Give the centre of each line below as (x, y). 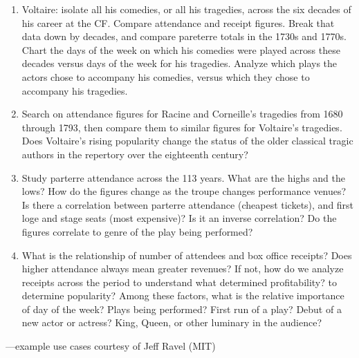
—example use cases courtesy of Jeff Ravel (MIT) (111, 346)
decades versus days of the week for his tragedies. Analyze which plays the (179, 63)
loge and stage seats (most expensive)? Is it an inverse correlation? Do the (179, 218)
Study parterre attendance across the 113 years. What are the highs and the (184, 177)
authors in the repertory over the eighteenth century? (135, 154)
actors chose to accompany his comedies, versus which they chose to (166, 76)
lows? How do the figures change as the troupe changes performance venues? (184, 191)
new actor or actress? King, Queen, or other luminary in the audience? (172, 322)
